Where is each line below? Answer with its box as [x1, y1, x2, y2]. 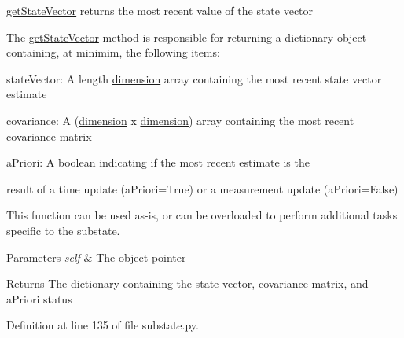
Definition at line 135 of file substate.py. [6, 317, 199, 333]
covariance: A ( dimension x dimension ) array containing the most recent [6, 112, 354, 128]
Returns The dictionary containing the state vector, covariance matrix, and [6, 275, 369, 292]
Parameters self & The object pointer [6, 248, 186, 265]
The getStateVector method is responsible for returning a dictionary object [6, 28, 367, 45]
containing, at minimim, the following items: [6, 44, 220, 61]
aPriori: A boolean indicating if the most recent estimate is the [6, 154, 310, 171]
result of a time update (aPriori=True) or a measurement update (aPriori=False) [6, 180, 398, 197]
